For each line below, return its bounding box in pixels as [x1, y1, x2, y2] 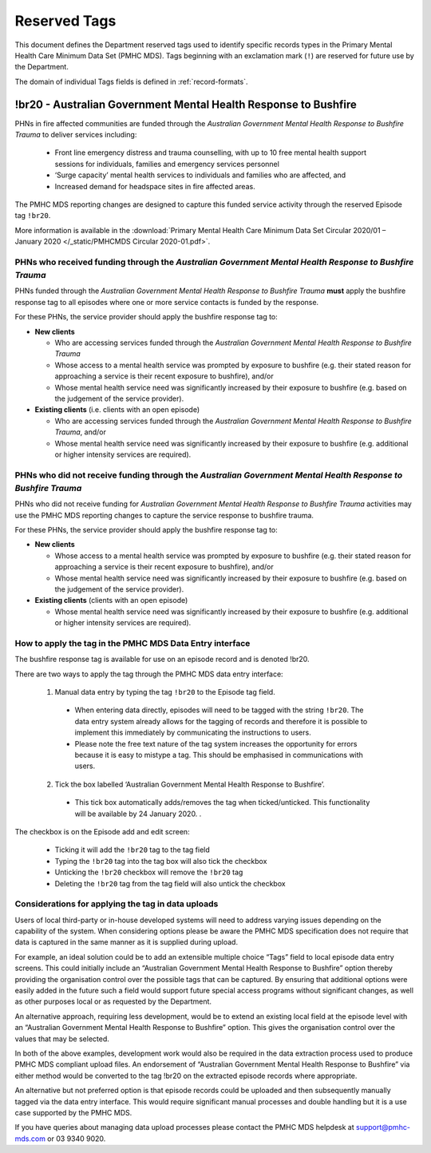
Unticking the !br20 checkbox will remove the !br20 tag [54, 867, 243, 878]
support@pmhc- [355, 1123, 411, 1132]
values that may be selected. [14, 1034, 109, 1044]
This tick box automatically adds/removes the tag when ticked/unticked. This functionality [74, 798, 370, 807]
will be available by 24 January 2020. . [74, 809, 202, 818]
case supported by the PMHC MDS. [14, 1107, 132, 1117]
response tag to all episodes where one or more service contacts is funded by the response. [14, 297, 319, 307]
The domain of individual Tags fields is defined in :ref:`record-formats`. [14, 77, 248, 86]
